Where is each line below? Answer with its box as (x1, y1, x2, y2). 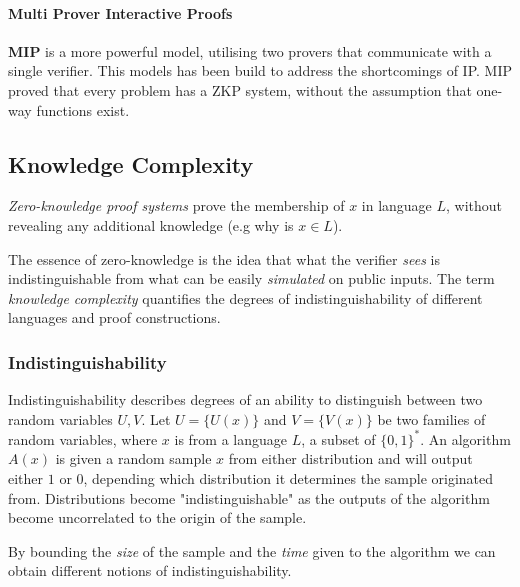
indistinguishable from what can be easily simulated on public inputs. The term (8, 268, 495, 289)
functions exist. (36, 99, 130, 120)
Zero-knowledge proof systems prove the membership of (8, 195, 345, 216)
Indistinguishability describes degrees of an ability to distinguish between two (8, 389, 483, 410)
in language (361, 195, 432, 216)
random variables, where (8, 428, 158, 449)
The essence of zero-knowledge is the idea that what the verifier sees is (8, 248, 440, 269)
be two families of (377, 408, 486, 429)
